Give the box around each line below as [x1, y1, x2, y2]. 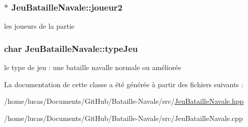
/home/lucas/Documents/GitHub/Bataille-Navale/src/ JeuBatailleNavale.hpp [4, 96, 244, 106]
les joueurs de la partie [4, 21, 75, 31]
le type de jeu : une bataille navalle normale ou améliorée [4, 62, 182, 73]
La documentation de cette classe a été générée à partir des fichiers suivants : [4, 79, 243, 89]
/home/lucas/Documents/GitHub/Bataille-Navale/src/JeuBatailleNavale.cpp [4, 112, 243, 123]
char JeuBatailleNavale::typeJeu [4, 42, 138, 54]
